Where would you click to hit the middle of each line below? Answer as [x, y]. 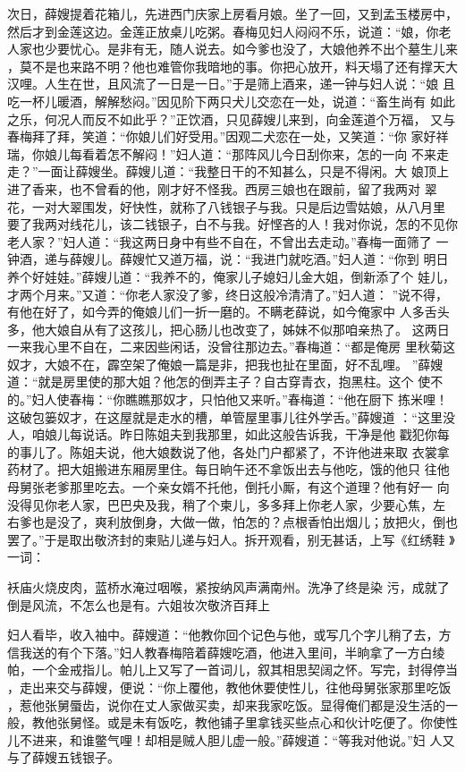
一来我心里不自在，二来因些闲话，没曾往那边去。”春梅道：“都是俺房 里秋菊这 [231, 347]
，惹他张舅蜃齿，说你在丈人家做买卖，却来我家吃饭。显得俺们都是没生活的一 [232, 704]
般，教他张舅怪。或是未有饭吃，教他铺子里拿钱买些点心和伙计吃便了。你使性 [232, 722]
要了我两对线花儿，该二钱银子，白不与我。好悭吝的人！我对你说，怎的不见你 [232, 224]
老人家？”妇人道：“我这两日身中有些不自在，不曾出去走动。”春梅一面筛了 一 [228, 241]
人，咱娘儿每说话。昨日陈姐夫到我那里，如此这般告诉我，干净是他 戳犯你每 [228, 434]
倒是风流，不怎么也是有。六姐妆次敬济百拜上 [139, 604]
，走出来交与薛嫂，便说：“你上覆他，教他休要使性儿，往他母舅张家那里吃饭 [229, 687]
